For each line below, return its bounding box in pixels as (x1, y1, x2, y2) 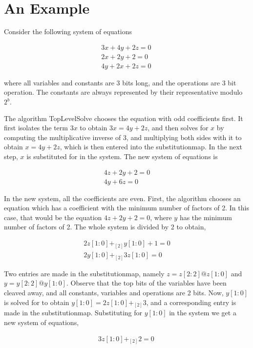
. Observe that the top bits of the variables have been (66, 278, 227, 288)
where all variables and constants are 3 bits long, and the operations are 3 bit (4, 77, 236, 87)
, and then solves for (148, 123, 209, 133)
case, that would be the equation (4, 212, 102, 222)
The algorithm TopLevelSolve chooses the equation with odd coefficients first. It (4, 113, 243, 123)
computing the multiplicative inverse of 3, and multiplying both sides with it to (4, 132, 242, 142)
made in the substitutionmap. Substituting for (4, 307, 143, 318)
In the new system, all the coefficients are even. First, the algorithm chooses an (4, 193, 241, 203)
